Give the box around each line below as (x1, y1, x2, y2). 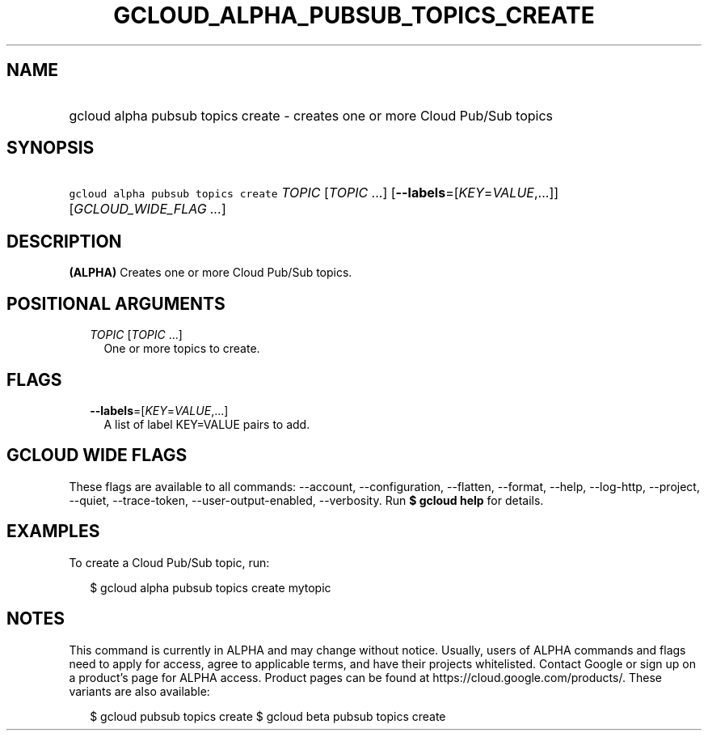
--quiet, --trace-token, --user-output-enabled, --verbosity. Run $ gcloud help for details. (69, 493, 544, 507)
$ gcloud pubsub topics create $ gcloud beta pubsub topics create (90, 709, 446, 723)
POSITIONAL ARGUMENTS (6, 293, 225, 314)
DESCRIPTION (6, 231, 122, 252)
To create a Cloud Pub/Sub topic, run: (69, 555, 270, 570)
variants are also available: (69, 684, 210, 698)
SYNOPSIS (6, 138, 95, 159)
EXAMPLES (6, 521, 100, 542)
